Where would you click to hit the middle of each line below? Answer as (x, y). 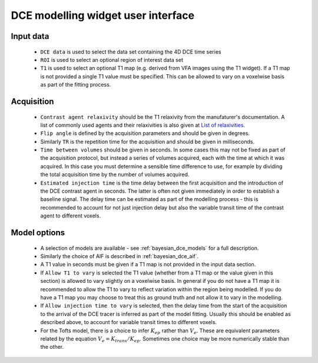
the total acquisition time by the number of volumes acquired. (115, 174)
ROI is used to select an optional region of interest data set (112, 60)
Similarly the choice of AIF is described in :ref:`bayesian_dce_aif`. (120, 256)
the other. (52, 347)
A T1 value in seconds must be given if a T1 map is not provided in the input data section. (148, 265)
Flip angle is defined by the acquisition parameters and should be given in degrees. (145, 133)
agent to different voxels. (71, 216)
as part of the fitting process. (76, 85)
